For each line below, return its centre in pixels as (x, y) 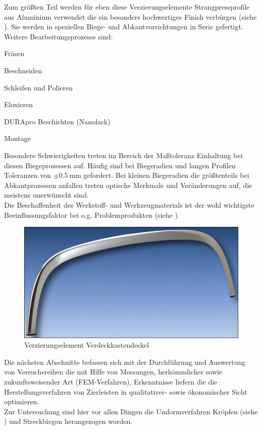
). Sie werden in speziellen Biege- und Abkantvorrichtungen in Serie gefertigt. (124, 27)
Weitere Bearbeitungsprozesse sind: (59, 36)
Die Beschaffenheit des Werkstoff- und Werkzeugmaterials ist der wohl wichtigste (129, 204)
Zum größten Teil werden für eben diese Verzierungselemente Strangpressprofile (127, 7)
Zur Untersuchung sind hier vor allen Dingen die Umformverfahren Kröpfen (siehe (131, 411)
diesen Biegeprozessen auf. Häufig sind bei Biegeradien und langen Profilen (120, 165)
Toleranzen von (28, 175)
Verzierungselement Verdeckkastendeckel (87, 345)
